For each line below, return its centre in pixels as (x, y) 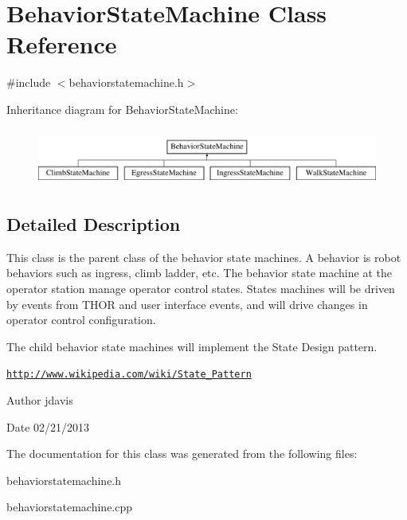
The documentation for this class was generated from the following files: (182, 454)
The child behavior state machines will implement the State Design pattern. (192, 346)
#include (29, 82)
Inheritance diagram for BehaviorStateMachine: (122, 109)
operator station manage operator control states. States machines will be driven (201, 288)
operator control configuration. (81, 320)
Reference (62, 44)
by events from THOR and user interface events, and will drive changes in (187, 304)
